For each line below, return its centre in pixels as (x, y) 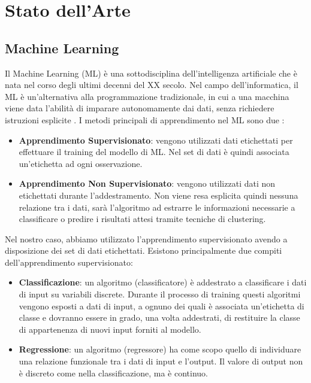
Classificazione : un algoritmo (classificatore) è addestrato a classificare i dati (163, 282)
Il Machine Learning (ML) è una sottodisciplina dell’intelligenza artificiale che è (151, 73)
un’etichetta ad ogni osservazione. (81, 163)
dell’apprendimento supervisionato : (69, 262)
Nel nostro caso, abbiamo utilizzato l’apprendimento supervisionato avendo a (146, 238)
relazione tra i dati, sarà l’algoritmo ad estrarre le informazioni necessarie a (157, 207)
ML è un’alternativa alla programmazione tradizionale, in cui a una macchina (147, 96)
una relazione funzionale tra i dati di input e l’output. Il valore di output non (161, 361)
